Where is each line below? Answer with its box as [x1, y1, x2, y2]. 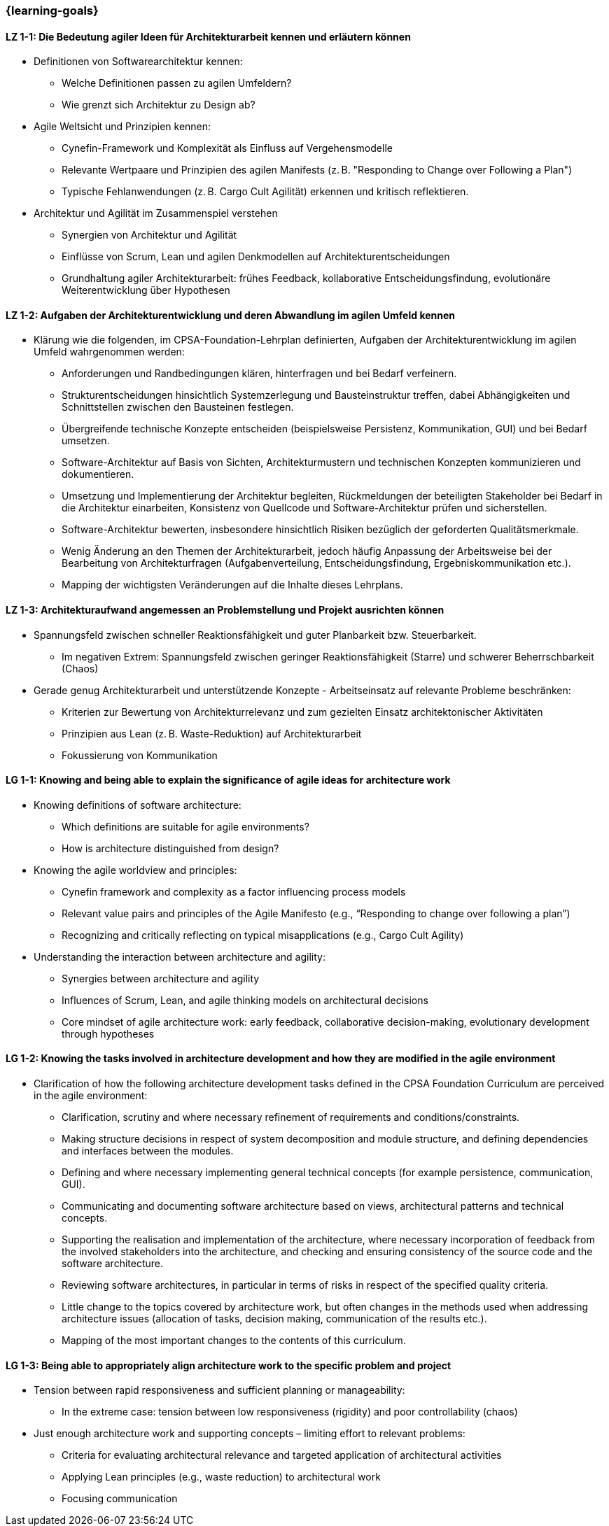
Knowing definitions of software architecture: [34, 798, 241, 811]
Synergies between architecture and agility [62, 972, 260, 984]
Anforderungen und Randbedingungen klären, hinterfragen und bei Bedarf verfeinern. [62, 367, 457, 380]
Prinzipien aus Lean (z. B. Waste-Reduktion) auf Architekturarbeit [62, 727, 362, 740]
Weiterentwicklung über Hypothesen [62, 284, 230, 297]
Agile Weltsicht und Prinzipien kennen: [34, 120, 211, 133]
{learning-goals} [6, 3, 99, 17]
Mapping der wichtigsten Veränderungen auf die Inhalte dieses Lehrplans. [62, 579, 403, 591]
